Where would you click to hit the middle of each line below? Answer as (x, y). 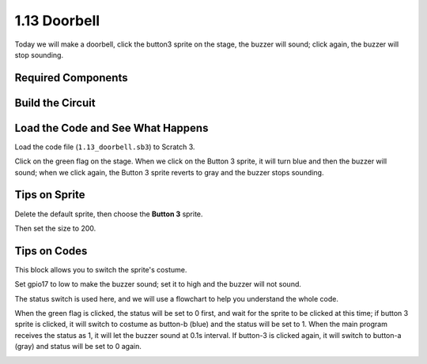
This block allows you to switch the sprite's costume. (101, 269)
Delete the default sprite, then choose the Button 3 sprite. (109, 214)
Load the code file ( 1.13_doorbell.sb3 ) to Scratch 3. (105, 147)
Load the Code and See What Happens (111, 128)
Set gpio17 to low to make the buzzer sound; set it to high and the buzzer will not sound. (158, 284)
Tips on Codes (51, 251)
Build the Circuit (55, 103)
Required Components (71, 78)
